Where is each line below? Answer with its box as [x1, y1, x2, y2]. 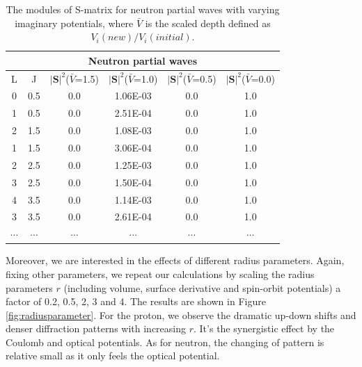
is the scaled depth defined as [145, 15, 271, 30]
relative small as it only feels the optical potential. [6, 348, 220, 363]
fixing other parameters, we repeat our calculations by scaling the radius [6, 266, 315, 281]
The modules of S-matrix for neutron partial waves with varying [6, 2, 280, 16]
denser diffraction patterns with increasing [6, 321, 187, 336]
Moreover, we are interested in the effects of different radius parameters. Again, [6, 253, 345, 268]
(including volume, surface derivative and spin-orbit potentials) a [63, 280, 341, 295]
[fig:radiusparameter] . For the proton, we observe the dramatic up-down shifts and [6, 307, 356, 322]
